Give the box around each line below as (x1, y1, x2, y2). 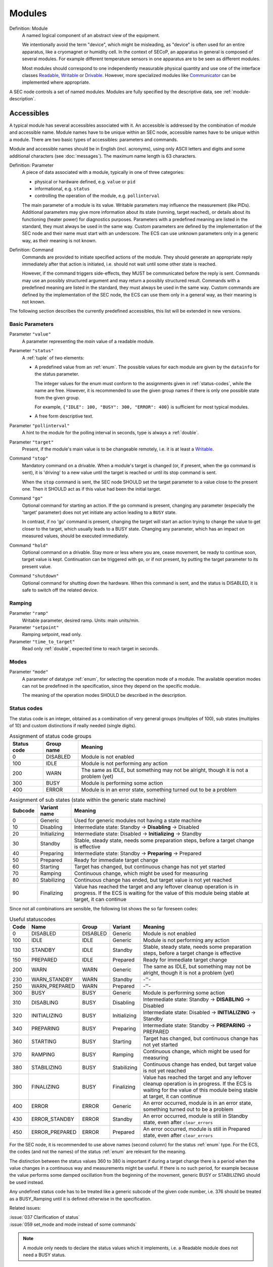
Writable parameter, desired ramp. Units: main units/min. (22, 617, 140, 623)
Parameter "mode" (9, 669, 49, 675)
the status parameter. (34, 371, 79, 377)
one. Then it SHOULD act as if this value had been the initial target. (22, 486, 161, 492)
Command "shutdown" (9, 573, 59, 579)
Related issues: (9, 1205, 41, 1211)
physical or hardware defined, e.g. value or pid (34, 178, 136, 184)
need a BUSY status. (23, 1252, 66, 1258)
